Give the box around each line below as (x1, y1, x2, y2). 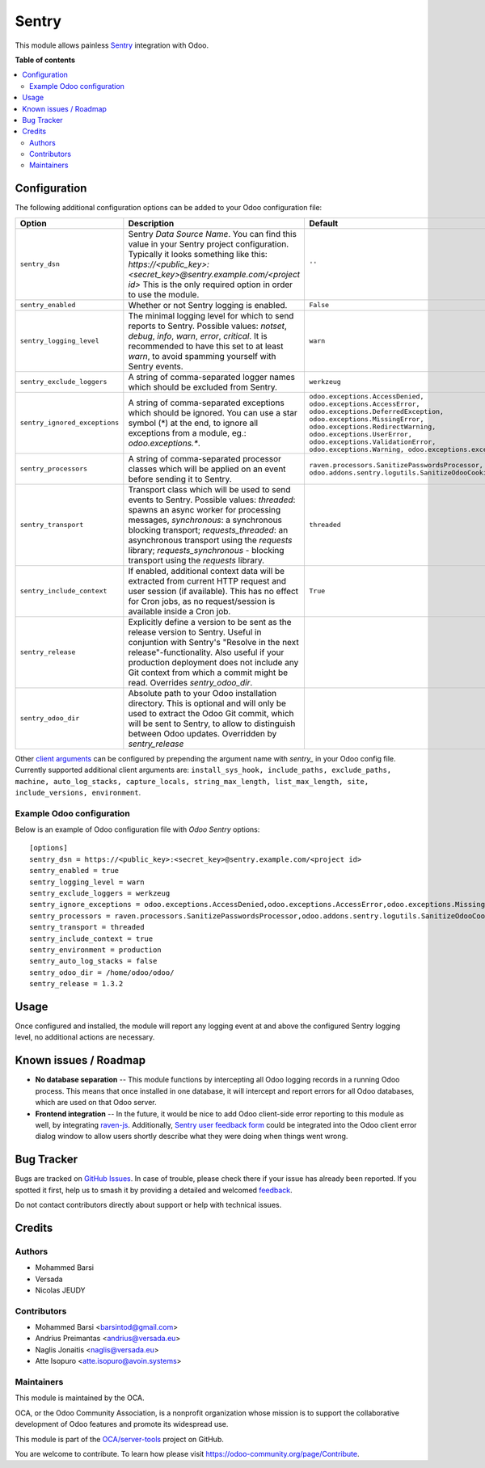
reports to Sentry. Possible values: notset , (128, 320, 287, 331)
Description (128, 217, 175, 229)
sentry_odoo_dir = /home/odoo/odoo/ (29, 968, 175, 977)
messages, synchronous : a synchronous (128, 514, 283, 525)
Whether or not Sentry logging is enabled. (128, 299, 288, 310)
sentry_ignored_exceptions (19, 419, 120, 428)
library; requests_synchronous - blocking (128, 544, 285, 555)
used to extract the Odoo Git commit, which (128, 707, 294, 719)
